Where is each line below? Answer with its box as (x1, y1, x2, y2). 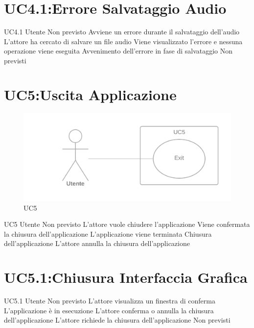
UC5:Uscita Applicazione (4, 84, 177, 104)
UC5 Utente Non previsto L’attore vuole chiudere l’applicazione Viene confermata (4, 219, 250, 229)
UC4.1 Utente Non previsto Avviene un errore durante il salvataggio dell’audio (4, 27, 240, 37)
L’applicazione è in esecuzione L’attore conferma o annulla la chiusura (4, 305, 214, 315)
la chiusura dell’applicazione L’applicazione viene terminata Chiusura (4, 228, 212, 239)
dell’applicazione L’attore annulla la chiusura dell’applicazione (4, 238, 190, 248)
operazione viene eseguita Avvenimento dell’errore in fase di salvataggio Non (4, 46, 233, 56)
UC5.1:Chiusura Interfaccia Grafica (4, 267, 248, 287)
